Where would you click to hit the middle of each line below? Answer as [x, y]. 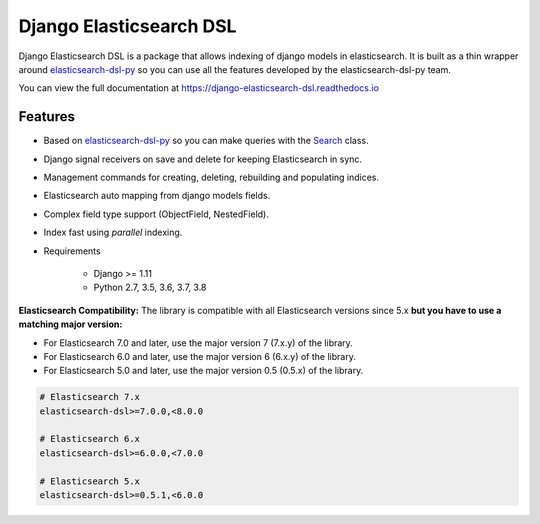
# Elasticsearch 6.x [89, 439]
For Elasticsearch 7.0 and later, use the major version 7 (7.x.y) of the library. [198, 342]
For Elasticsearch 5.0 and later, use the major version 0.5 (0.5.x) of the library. [203, 371]
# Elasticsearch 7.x [89, 397]
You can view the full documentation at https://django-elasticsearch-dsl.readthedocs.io [199, 88]
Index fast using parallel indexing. [113, 232]
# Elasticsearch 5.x [89, 481]
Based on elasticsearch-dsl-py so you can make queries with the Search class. [206, 141]
